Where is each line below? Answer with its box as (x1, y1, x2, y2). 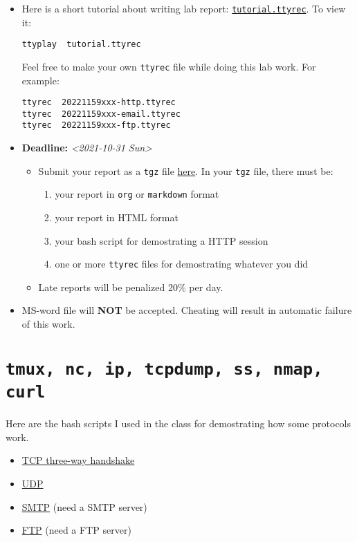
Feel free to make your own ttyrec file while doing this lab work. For (21, 59, 316, 73)
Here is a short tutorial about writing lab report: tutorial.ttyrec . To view (21, 1, 346, 15)
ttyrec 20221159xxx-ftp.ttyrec (21, 120, 171, 131)
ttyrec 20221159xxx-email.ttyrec (21, 109, 181, 119)
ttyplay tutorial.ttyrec (21, 39, 141, 50)
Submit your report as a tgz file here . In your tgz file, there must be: (38, 163, 333, 178)
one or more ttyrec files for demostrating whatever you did (55, 256, 309, 271)
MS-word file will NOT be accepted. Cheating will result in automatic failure (21, 303, 352, 317)
